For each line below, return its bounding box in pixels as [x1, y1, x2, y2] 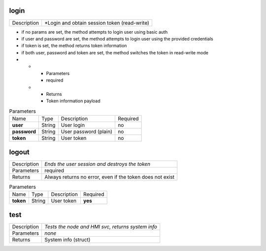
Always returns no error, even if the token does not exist [44, 173, 175, 180]
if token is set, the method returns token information [21, 42, 127, 49]
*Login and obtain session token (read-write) [44, 19, 150, 26]
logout [9, 148, 30, 156]
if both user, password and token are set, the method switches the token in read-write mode [21, 49, 209, 55]
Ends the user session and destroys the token [44, 161, 151, 167]
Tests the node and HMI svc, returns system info [44, 223, 158, 230]
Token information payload [46, 98, 100, 104]
